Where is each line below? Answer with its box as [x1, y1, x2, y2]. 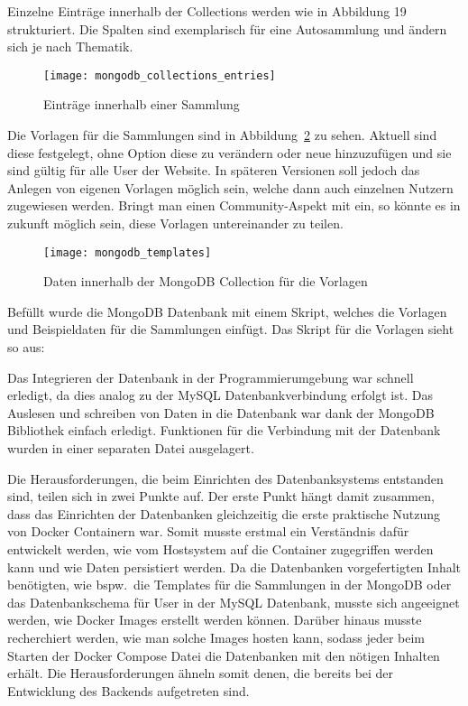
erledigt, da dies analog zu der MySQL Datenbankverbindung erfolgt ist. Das [7, 386, 433, 404]
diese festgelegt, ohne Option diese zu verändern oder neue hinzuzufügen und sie [7, 143, 452, 162]
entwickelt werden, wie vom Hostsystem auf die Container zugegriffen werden [7, 539, 434, 558]
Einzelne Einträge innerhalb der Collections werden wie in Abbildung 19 [7, 2, 407, 20]
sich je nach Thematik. [7, 37, 133, 56]
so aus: [7, 338, 45, 357]
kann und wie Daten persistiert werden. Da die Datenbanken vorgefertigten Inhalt [7, 557, 462, 576]
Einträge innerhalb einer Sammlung [43, 95, 240, 114]
